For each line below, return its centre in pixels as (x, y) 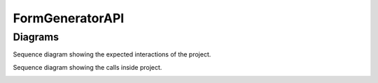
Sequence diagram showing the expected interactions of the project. (112, 54)
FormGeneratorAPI (69, 18)
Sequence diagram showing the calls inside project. (87, 67)
